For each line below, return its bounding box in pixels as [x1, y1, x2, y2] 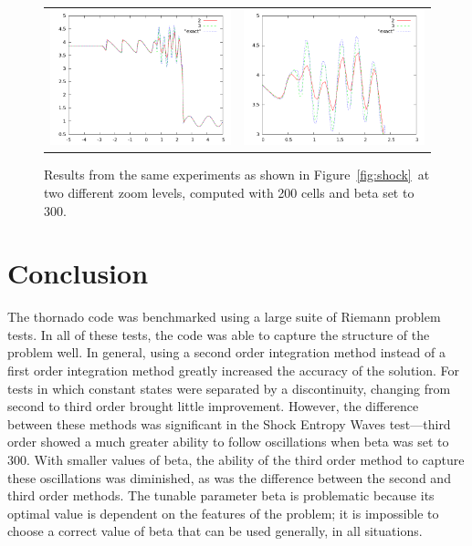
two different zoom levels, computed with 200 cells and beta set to [44, 182, 414, 201]
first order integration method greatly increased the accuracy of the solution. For [7, 361, 460, 380]
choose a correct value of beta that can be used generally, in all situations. [7, 521, 423, 541]
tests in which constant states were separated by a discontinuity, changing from [7, 378, 451, 397]
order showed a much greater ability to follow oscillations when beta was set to [7, 432, 449, 451]
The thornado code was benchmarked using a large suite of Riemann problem [7, 307, 441, 326]
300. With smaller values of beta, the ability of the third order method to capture [7, 450, 465, 469]
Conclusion [7, 254, 149, 292]
